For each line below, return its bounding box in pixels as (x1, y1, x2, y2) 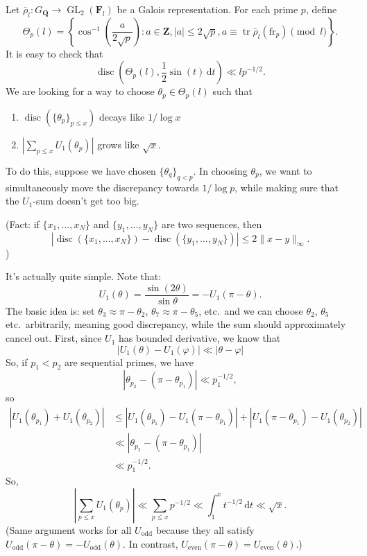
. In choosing (193, 163, 248, 177)
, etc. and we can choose (198, 303, 303, 318)
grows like (97, 137, 139, 151)
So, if (6, 354, 28, 369)
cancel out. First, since (6, 331, 102, 345)
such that (212, 84, 253, 98)
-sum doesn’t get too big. (33, 193, 139, 208)
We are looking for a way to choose (6, 84, 155, 98)
